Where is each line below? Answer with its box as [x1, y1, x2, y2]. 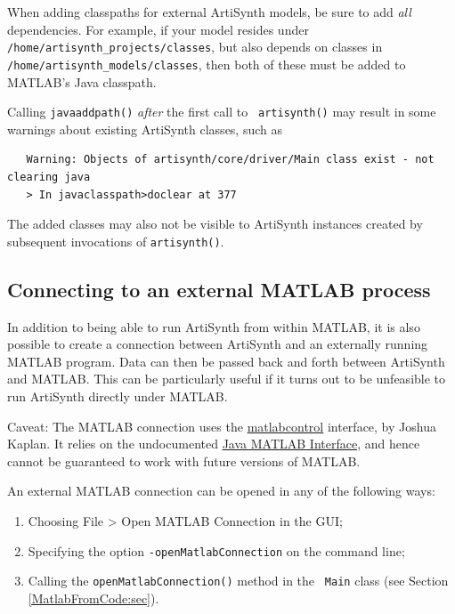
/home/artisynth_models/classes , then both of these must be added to [7, 54, 406, 73]
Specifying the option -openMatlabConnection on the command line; [28, 541, 405, 560]
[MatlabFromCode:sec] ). [28, 588, 159, 607]
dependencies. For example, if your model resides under [7, 20, 309, 38]
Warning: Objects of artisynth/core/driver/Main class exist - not [26, 153, 435, 166]
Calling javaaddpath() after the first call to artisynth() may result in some [7, 102, 436, 121]
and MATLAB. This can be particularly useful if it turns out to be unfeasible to [7, 369, 446, 388]
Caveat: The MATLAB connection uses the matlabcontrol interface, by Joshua [7, 416, 436, 435]
